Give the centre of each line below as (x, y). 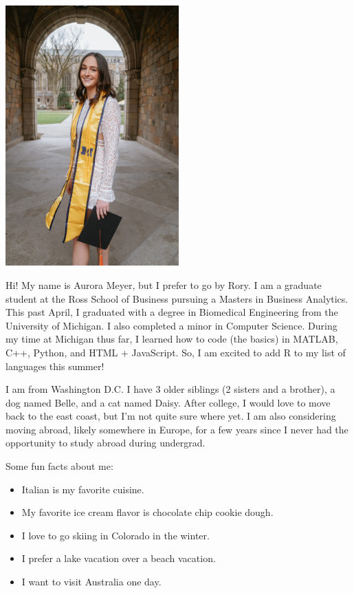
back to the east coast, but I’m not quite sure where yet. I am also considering (171, 416)
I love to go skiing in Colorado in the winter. (115, 535)
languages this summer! (55, 366)
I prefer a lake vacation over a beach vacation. (119, 558)
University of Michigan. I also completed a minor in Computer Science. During (172, 325)
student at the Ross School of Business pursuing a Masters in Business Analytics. (177, 298)
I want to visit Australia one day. (91, 582)
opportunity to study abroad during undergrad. (106, 443)
